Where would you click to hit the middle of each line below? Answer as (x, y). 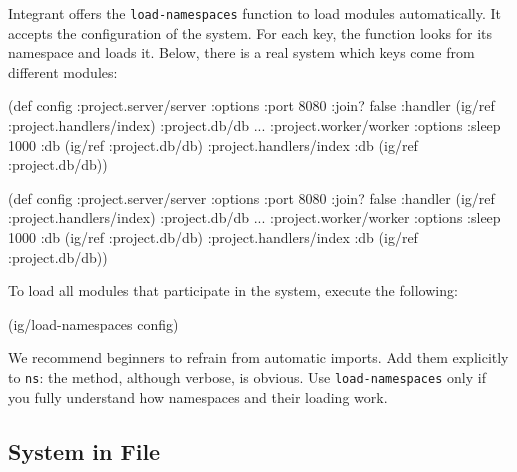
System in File (84, 450)
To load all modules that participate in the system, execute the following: (233, 290)
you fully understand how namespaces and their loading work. (198, 396)
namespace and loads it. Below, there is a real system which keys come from (241, 52)
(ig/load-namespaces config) (93, 323)
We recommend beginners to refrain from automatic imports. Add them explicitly (258, 357)
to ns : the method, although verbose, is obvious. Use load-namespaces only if (247, 376)
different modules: (63, 71)
